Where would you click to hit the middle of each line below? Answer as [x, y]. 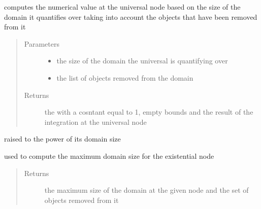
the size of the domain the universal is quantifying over [142, 61]
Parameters [42, 43]
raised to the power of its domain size [62, 139]
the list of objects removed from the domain [125, 77]
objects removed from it [81, 200]
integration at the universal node [95, 121]
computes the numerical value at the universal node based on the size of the [122, 7]
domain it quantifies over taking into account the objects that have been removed [131, 16]
